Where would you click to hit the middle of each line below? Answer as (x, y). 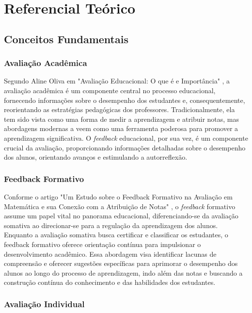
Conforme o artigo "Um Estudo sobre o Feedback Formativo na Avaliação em (118, 196)
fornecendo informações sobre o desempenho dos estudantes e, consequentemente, (125, 100)
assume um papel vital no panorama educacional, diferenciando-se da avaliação (121, 216)
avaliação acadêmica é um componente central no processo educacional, (110, 90)
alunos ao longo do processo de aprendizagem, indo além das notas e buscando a (123, 272)
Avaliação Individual (44, 304)
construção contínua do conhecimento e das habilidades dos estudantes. (110, 282)
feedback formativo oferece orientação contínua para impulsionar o (102, 244)
